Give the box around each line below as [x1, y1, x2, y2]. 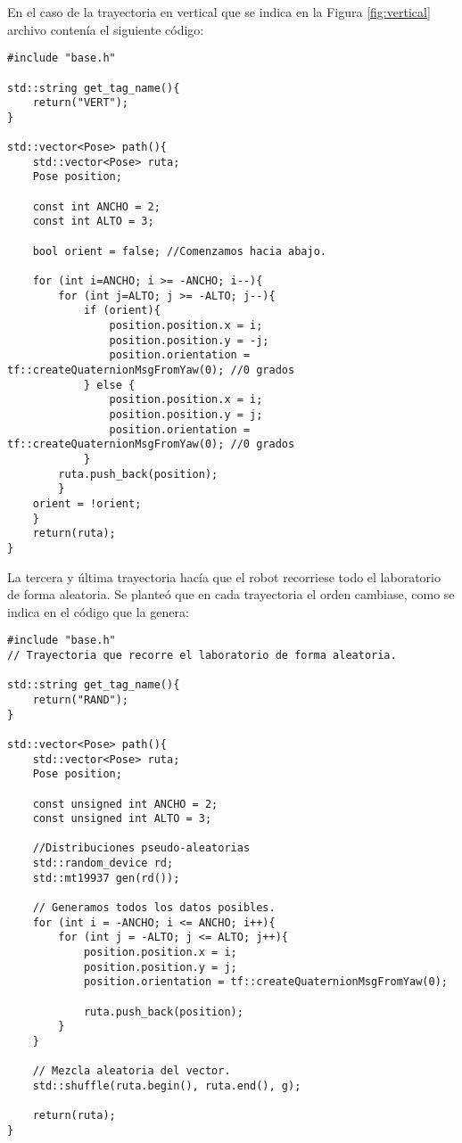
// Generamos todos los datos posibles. [32, 901, 276, 915]
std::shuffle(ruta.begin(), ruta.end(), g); [32, 1079, 301, 1092]
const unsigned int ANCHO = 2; [32, 797, 219, 810]
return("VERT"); [32, 96, 129, 110]
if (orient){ [83, 304, 161, 317]
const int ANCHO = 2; [32, 200, 161, 213]
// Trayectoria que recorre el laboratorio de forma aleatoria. [7, 648, 397, 662]
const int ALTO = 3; [32, 215, 154, 228]
